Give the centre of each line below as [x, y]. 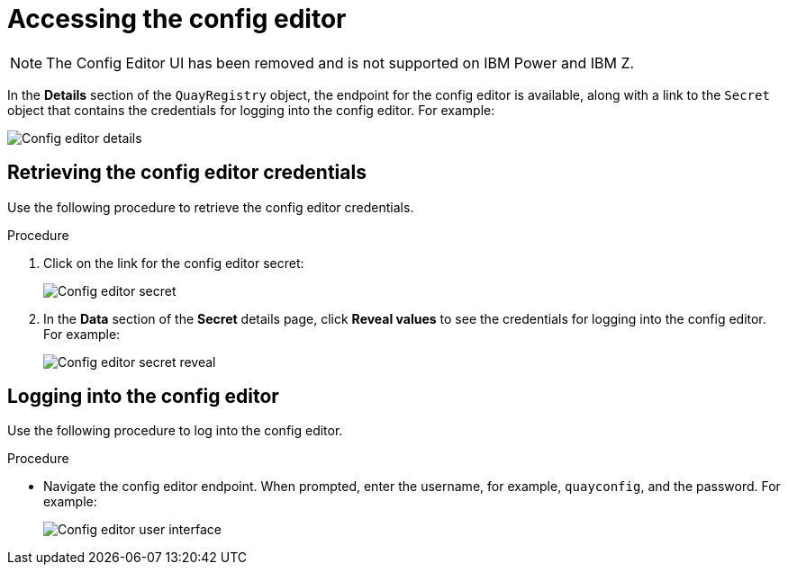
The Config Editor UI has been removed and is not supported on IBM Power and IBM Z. [340, 63]
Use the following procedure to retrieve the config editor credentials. [211, 207]
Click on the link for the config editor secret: [174, 263]
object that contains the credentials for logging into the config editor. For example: [251, 110]
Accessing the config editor [177, 19]
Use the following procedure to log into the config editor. [175, 431]
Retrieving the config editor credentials [187, 173]
